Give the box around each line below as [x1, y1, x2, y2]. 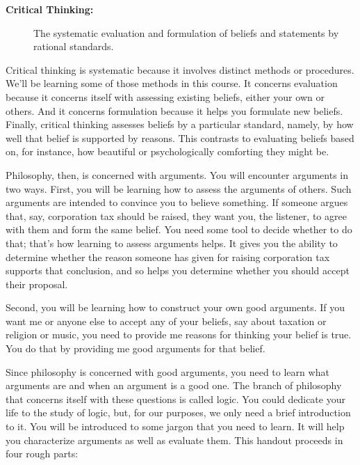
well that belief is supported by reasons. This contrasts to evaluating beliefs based [6, 130, 354, 145]
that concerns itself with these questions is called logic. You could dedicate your [6, 391, 345, 406]
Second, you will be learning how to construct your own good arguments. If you [6, 300, 345, 315]
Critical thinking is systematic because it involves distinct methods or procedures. [6, 62, 354, 77]
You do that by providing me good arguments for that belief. [6, 341, 265, 356]
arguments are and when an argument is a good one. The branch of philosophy [6, 378, 342, 393]
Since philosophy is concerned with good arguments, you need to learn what [6, 364, 329, 379]
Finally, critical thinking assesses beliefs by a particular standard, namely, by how [6, 117, 354, 132]
